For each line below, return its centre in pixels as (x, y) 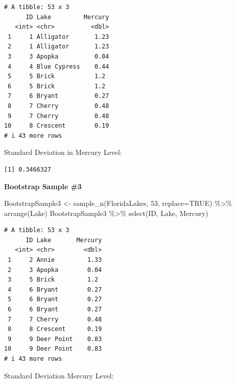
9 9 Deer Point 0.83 (55, 339)
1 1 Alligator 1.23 (58, 37)
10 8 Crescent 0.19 (57, 126)
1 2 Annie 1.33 (55, 260)
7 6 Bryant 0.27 (58, 96)
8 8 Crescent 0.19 (55, 329)
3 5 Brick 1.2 (53, 280)
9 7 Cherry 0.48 (58, 116)
